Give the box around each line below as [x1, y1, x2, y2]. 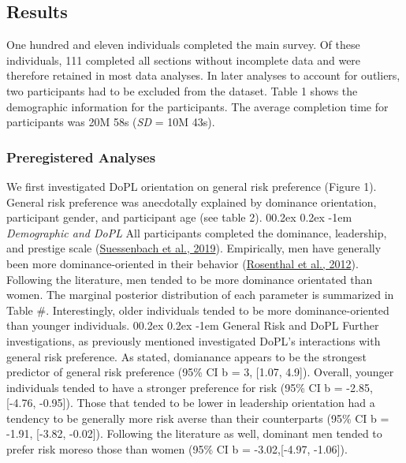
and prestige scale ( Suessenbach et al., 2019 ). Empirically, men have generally [6, 240, 382, 256]
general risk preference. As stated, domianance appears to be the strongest [6, 348, 367, 364]
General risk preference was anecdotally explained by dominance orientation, [6, 193, 377, 210]
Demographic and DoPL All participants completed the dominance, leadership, [6, 224, 387, 241]
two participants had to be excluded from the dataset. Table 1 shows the [6, 82, 358, 99]
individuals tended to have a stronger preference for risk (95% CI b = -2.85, [6, 379, 373, 395]
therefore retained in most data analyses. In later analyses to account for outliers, [6, 67, 400, 84]
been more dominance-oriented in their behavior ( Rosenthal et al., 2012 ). [6, 255, 359, 271]
